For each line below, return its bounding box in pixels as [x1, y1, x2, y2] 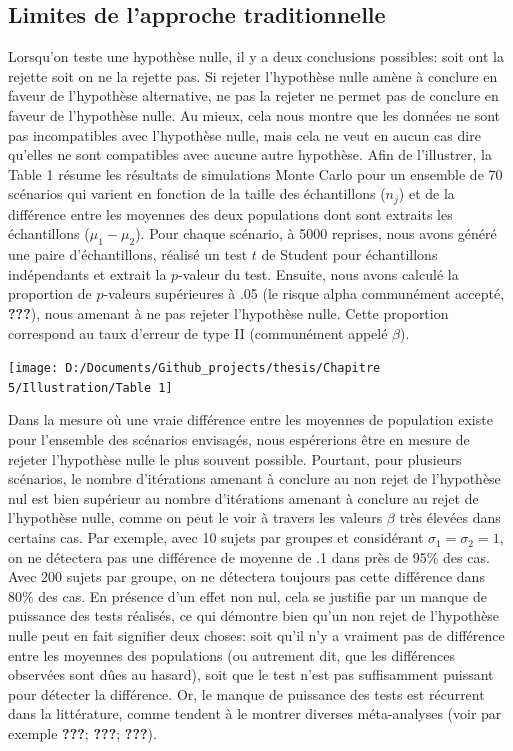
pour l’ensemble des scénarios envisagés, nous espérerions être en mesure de [8, 429, 470, 450]
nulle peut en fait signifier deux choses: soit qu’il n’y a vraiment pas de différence [8, 625, 505, 646]
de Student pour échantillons [261, 244, 438, 265]
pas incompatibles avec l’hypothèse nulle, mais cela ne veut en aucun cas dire [8, 124, 481, 145]
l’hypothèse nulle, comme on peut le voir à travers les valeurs [8, 507, 383, 528]
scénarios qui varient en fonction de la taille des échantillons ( [8, 183, 386, 204]
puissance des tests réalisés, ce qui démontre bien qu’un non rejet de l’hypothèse [8, 605, 500, 626]
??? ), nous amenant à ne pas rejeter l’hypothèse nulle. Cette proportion [8, 302, 449, 323]
